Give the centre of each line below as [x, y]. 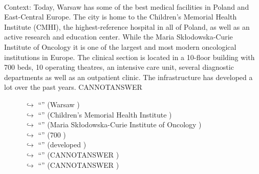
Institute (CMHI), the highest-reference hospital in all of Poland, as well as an [127, 26]
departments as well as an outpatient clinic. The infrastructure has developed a [128, 77]
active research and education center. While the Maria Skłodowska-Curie [118, 37]
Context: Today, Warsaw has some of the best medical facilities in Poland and [127, 6]
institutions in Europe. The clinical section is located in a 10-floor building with [129, 57]
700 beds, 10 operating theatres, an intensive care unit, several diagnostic [119, 67]
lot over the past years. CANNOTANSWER [73, 87]
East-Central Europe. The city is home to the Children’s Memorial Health [121, 17]
